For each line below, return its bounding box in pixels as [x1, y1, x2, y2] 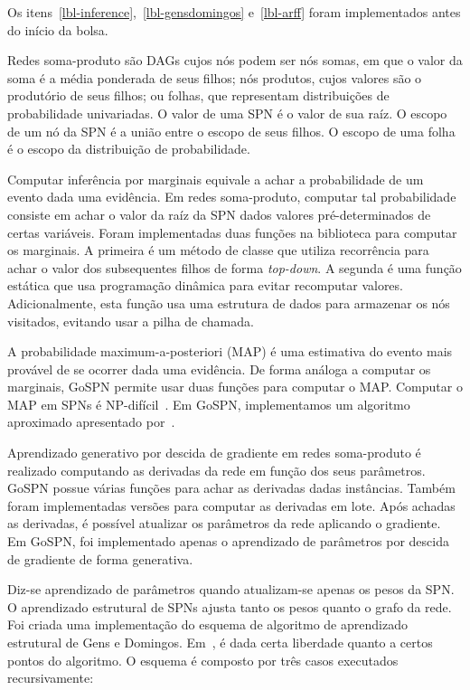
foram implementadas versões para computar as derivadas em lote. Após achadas [7, 496, 456, 515]
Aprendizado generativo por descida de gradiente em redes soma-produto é [7, 443, 421, 462]
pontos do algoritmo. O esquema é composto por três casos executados [7, 650, 399, 669]
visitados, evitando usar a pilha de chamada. [7, 311, 254, 330]
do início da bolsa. [7, 20, 108, 39]
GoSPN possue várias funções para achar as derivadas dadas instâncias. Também [7, 478, 456, 497]
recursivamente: [7, 668, 94, 687]
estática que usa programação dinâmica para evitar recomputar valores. [7, 276, 403, 295]
